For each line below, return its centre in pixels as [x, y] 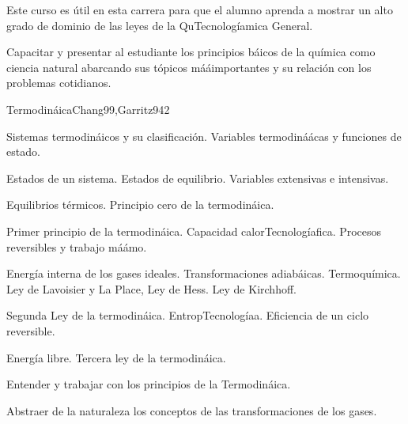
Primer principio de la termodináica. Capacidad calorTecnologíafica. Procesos [194, 231]
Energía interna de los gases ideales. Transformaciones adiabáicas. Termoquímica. [204, 273]
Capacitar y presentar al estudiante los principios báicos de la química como [191, 52]
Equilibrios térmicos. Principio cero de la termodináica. [140, 204]
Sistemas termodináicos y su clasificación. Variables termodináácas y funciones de [204, 136]
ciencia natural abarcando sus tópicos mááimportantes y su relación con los [189, 67]
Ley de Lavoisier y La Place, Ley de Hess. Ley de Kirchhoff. [151, 288]
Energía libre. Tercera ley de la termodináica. [116, 357]
